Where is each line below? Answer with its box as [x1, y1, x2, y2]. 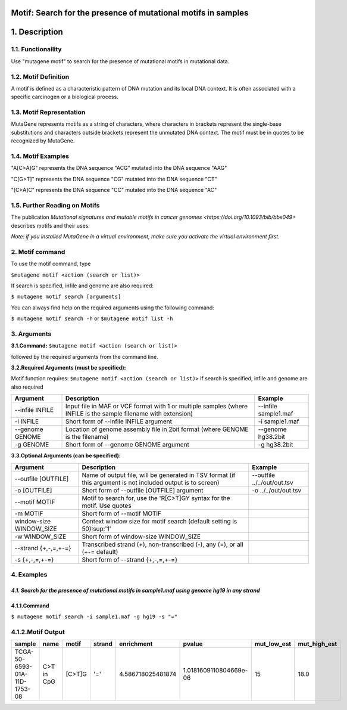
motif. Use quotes [82, 501, 132, 510]
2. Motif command [11, 247, 65, 256]
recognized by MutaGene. [11, 137, 75, 144]
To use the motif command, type [11, 260, 91, 268]
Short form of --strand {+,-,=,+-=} [82, 555, 178, 563]
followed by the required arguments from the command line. [11, 353, 158, 360]
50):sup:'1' [82, 525, 111, 533]
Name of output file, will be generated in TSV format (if [82, 471, 236, 479]
